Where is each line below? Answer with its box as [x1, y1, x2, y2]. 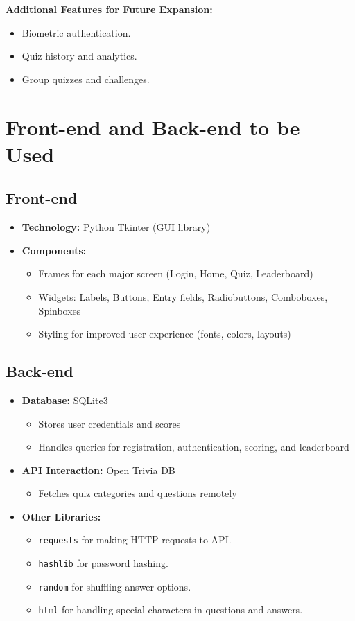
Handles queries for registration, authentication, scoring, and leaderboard [38, 439, 349, 454]
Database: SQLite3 [21, 392, 108, 407]
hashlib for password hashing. [38, 556, 168, 570]
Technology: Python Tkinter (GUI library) [21, 220, 211, 234]
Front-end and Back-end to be [6, 112, 300, 141]
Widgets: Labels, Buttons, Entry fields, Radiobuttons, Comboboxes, [38, 289, 328, 304]
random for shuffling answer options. [38, 579, 191, 593]
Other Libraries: [21, 509, 101, 523]
